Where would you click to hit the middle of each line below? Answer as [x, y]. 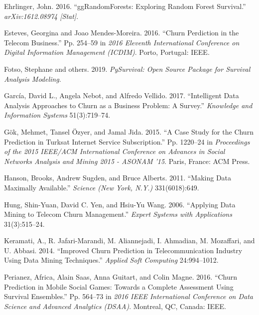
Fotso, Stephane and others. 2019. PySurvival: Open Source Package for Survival [127, 69]
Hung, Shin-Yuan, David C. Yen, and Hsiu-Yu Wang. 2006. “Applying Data [120, 204]
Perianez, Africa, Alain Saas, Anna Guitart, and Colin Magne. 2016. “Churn [121, 277]
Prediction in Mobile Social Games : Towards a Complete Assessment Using [119, 286]
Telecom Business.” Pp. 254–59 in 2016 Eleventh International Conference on [122, 42]
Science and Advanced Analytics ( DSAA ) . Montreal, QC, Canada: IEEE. [115, 306]
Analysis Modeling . [33, 79]
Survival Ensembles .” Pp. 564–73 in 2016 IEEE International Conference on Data [129, 296]
